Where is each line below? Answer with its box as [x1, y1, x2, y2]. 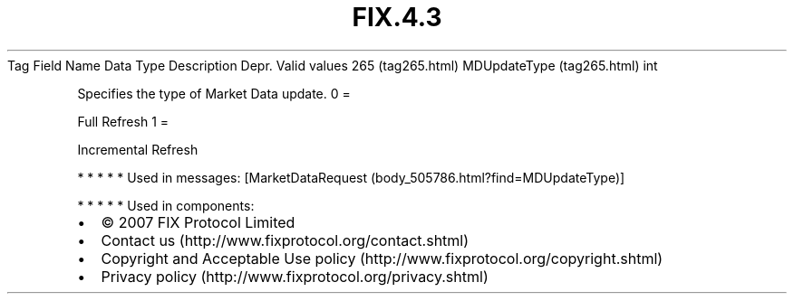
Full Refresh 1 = [77, 113, 169, 129]
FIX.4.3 [352, 2, 442, 33]
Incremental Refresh [77, 141, 198, 157]
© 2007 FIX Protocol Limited [101, 212, 295, 231]
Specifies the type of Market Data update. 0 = [77, 85, 351, 101]
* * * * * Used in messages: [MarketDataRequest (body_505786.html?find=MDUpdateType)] [77, 169, 625, 185]
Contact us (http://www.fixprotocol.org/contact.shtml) [101, 230, 470, 249]
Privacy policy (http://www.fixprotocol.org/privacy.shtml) [101, 267, 489, 286]
